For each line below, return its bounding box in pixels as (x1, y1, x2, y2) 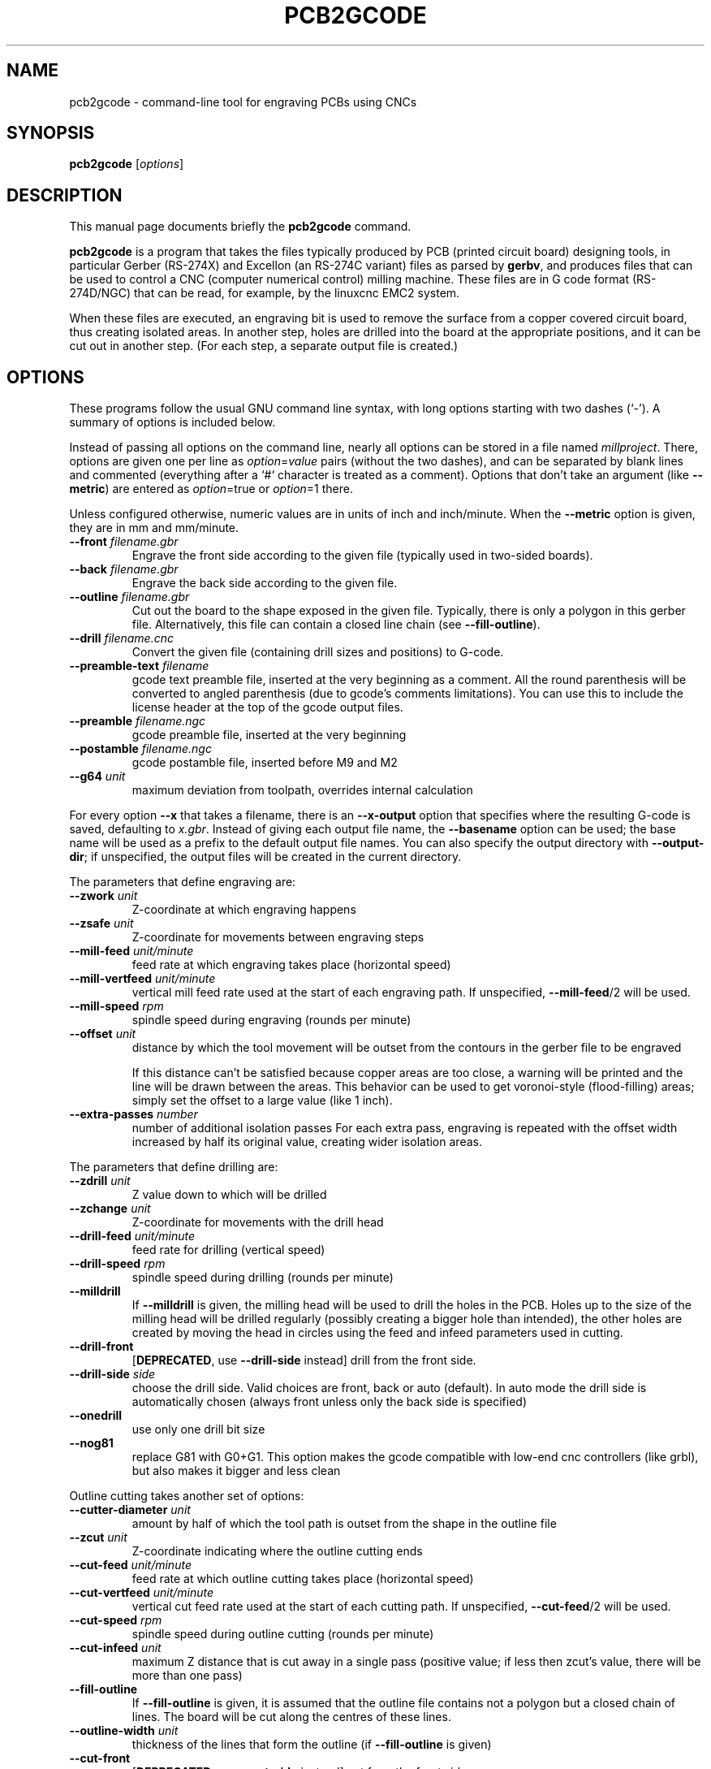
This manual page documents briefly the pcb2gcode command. (69, 219, 412, 234)
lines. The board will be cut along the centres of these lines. (131, 1710, 451, 1724)
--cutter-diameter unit (69, 1503, 191, 1517)
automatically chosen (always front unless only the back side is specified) (131, 1395, 528, 1409)
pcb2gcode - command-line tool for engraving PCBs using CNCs (69, 94, 417, 109)
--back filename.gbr (69, 562, 179, 577)
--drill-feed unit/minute (69, 1229, 196, 1243)
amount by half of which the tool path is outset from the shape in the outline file (131, 1516, 557, 1531)
